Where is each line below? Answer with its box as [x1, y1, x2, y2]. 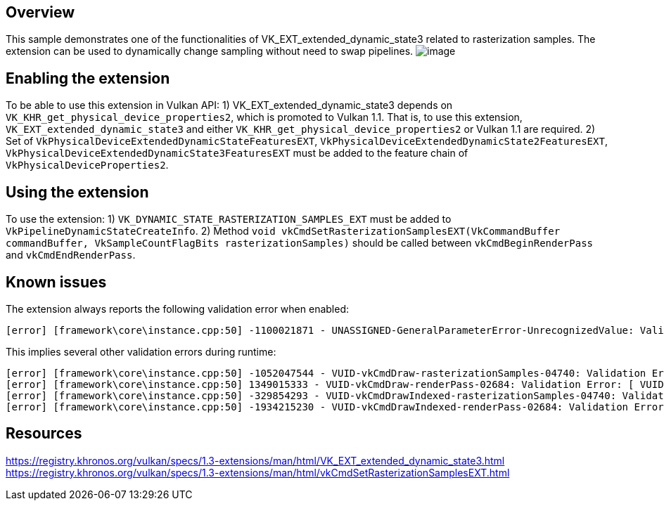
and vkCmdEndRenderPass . [6, 249, 136, 261]
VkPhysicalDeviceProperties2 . [6, 159, 169, 171]
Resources [6, 424, 82, 443]
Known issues [6, 273, 107, 291]
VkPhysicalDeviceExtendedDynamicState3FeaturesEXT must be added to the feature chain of [6, 147, 468, 160]
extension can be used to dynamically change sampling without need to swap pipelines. [6, 45, 414, 58]
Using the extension [6, 183, 149, 201]
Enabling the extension [6, 69, 170, 87]
